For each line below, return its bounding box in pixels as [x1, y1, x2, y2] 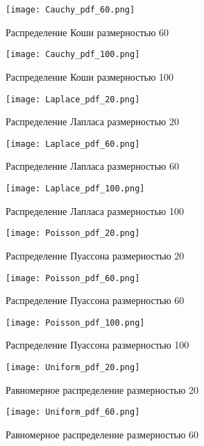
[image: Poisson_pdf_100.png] [6, 317, 145, 328]
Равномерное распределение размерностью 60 [6, 427, 199, 441]
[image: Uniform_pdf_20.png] [6, 363, 140, 372]
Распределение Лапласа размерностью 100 [6, 203, 184, 218]
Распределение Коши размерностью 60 [6, 24, 169, 39]
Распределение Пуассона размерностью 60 [6, 293, 185, 308]
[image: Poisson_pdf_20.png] [6, 228, 140, 239]
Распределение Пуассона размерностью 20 [6, 248, 185, 262]
